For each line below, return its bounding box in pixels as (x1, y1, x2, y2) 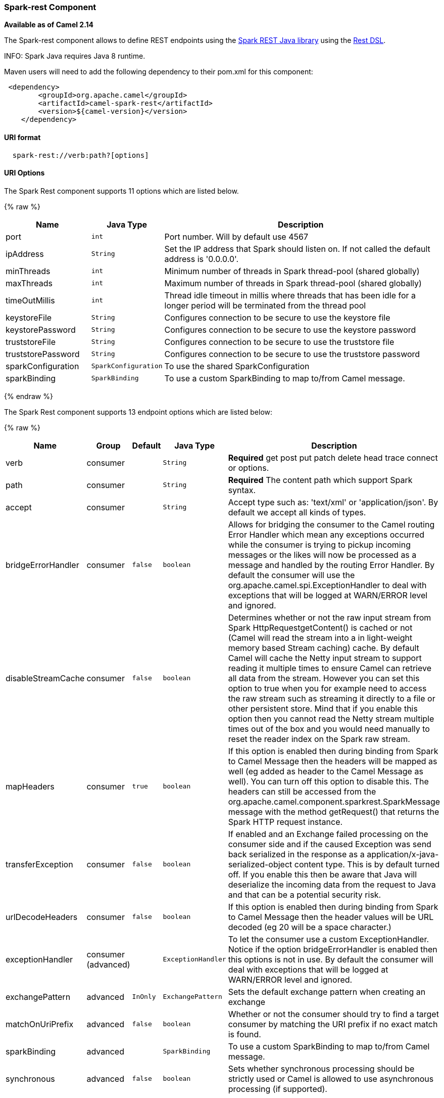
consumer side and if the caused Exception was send (228, 839, 431, 849)
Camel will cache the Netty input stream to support (228, 652, 422, 663)
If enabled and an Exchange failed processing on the (228, 828, 428, 839)
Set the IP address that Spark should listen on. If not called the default (164, 243, 430, 254)
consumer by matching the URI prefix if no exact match (228, 1019, 438, 1029)
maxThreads (6, 278, 53, 288)
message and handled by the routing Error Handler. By (228, 559, 435, 570)
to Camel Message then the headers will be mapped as (228, 756, 437, 766)
